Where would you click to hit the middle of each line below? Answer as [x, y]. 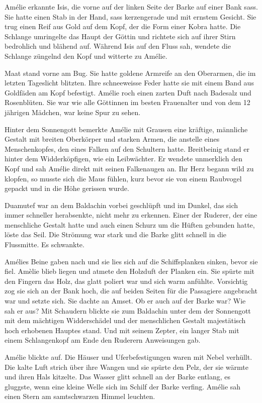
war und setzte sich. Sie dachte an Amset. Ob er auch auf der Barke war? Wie [125, 301]
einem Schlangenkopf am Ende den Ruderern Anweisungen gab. [103, 340]
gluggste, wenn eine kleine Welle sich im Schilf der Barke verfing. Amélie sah [123, 386]
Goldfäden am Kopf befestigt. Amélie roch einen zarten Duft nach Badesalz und [128, 92]
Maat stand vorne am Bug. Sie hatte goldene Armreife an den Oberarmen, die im [130, 73]
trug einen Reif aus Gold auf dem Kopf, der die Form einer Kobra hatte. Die [123, 26]
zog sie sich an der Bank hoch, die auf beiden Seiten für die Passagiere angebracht [131, 291]
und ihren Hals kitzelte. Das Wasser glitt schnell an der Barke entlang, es [117, 377]
